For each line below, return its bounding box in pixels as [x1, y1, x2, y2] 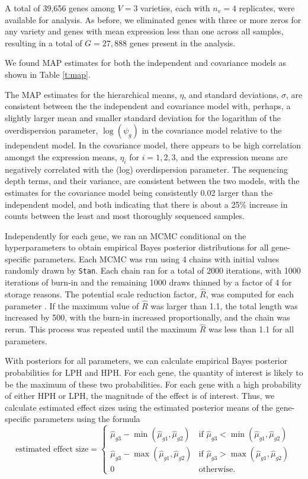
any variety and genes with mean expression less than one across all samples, [5, 25, 284, 37]
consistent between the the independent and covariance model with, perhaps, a [5, 100, 291, 112]
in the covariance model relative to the [142, 124, 282, 137]
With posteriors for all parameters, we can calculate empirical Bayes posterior [5, 354, 288, 367]
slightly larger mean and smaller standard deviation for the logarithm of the [5, 111, 281, 123]
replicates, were [239, 2, 295, 14]
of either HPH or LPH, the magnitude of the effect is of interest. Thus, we [5, 389, 275, 402]
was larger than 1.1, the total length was [150, 299, 298, 312]
